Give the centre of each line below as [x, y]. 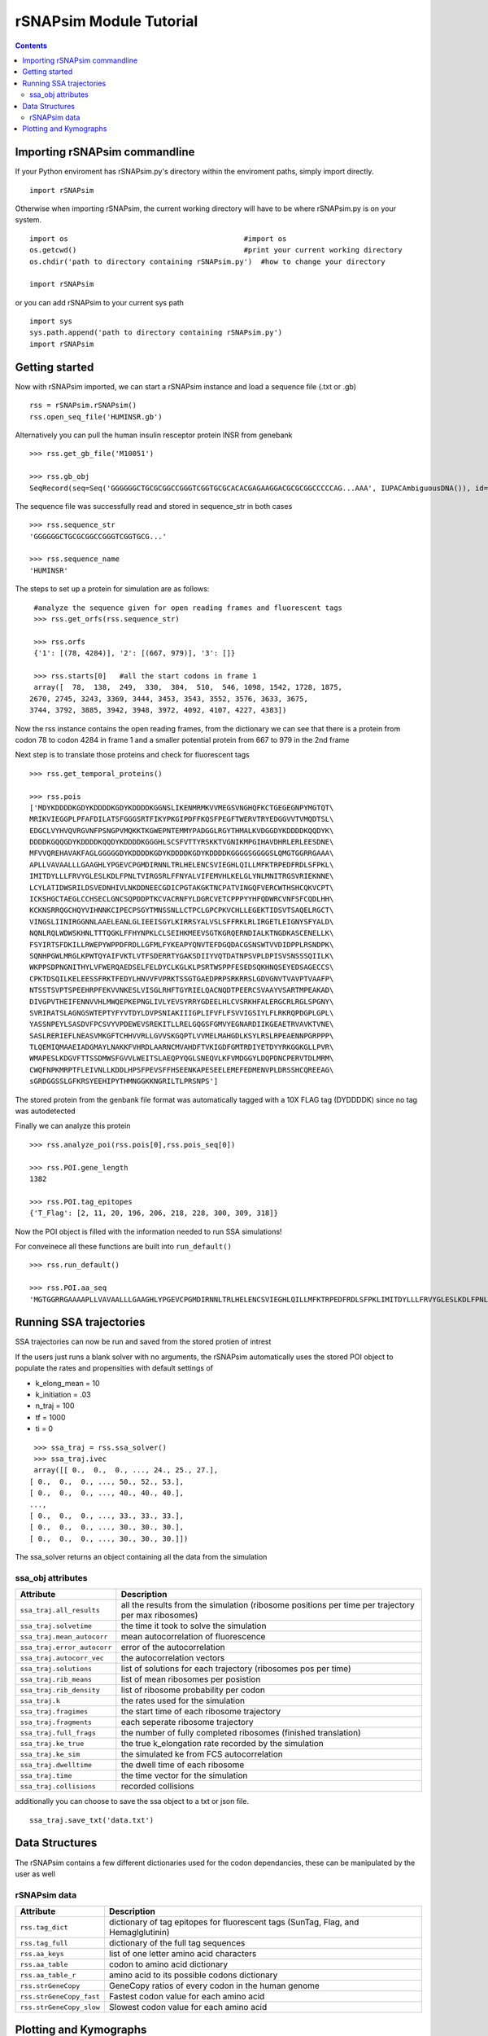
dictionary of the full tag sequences [177, 1943]
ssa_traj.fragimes [54, 1711]
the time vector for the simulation [184, 1775]
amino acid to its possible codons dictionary [193, 1975]
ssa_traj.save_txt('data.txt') [92, 1820]
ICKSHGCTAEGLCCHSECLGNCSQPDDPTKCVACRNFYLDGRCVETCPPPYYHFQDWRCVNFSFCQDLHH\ [182, 899]
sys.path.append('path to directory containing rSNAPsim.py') [156, 333]
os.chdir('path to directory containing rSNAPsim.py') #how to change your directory [207, 261]
